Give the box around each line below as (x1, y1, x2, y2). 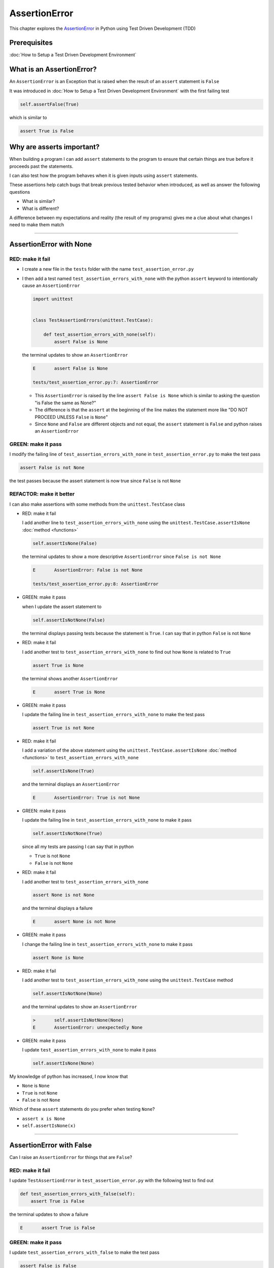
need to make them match (9, 222, 64, 228)
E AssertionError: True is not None (32, 794, 140, 800)
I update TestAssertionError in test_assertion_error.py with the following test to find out (9, 1177, 214, 1184)
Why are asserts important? (9, 143, 100, 152)
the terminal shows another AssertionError (22, 675, 118, 682)
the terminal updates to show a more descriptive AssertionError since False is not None (22, 553, 221, 559)
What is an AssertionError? (9, 65, 97, 74)
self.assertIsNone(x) (22, 1123, 76, 1129)
